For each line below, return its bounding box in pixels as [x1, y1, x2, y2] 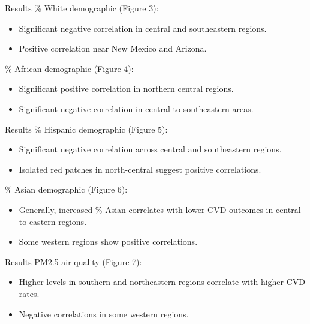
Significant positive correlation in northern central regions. [19, 82, 234, 95]
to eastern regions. [19, 215, 87, 227]
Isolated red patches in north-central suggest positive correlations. [19, 163, 261, 175]
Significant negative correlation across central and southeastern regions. [19, 143, 282, 155]
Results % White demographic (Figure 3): [5, 2, 159, 14]
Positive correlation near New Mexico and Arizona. [19, 42, 207, 55]
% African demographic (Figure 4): [5, 62, 134, 74]
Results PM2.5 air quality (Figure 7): [5, 255, 142, 268]
